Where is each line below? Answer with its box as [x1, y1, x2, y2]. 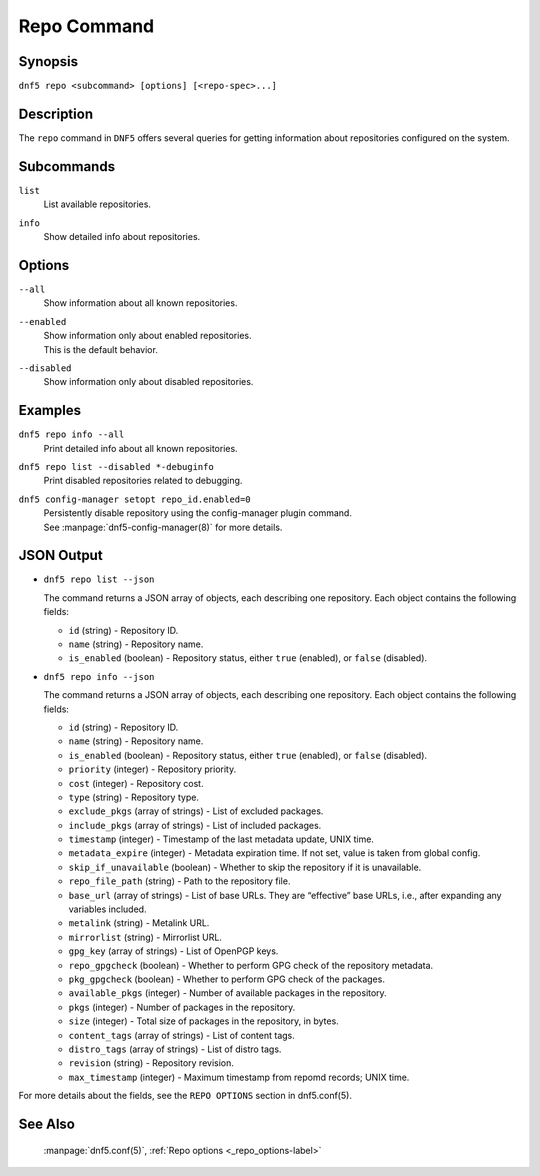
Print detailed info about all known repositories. [43, 442, 239, 454]
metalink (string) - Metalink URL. [68, 917, 210, 929]
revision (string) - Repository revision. [68, 1057, 235, 1069]
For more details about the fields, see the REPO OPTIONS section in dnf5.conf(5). [18, 1090, 352, 1102]
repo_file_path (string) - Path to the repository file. [68, 875, 291, 887]
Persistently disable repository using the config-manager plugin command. [43, 507, 352, 519]
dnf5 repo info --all [18, 429, 125, 440]
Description [18, 105, 94, 122]
